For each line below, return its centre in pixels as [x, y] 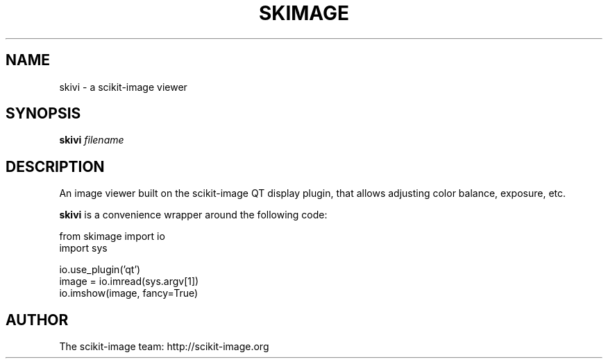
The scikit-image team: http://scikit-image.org [164, 347]
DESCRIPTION [55, 166]
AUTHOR [37, 320]
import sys [83, 248]
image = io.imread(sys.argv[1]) [129, 281]
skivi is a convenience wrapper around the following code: [193, 215]
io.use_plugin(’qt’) [100, 270]
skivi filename [92, 140]
